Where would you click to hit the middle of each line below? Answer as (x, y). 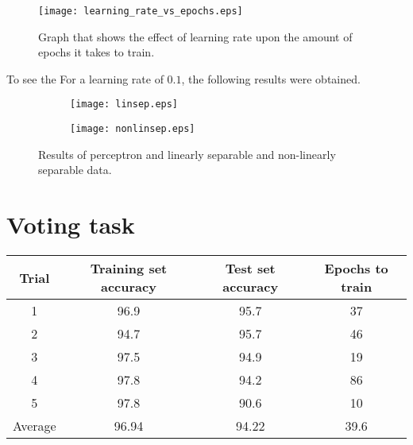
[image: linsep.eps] (124, 104)
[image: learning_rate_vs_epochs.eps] (141, 11)
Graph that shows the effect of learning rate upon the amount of (195, 36)
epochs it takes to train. (96, 52)
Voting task (71, 224)
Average (35, 426)
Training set (129, 269)
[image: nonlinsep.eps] (133, 129)
